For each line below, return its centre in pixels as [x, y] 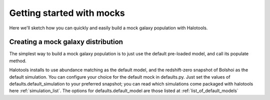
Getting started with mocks [67, 13]
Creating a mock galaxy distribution [66, 42]
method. [18, 61]
